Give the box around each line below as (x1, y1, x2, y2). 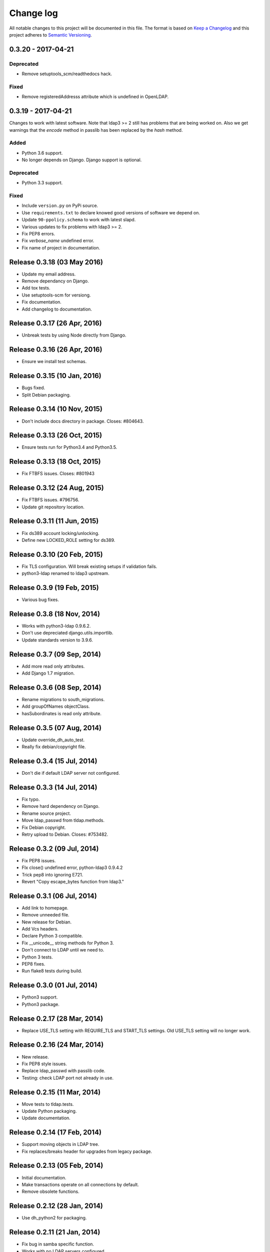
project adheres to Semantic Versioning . (9, 32, 92, 38)
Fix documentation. (21, 299, 62, 305)
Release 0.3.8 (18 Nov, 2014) (9, 609, 100, 618)
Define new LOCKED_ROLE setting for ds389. (21, 537, 115, 543)
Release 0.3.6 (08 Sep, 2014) (9, 683, 102, 692)
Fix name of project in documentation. (21, 244, 100, 250)
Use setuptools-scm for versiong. (21, 292, 91, 298)
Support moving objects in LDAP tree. (21, 1141, 99, 1147)
